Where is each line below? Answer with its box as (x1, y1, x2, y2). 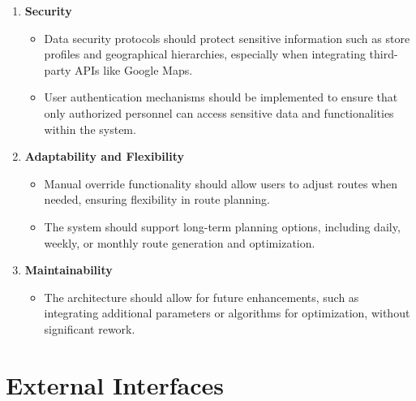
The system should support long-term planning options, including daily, (44, 218, 401, 235)
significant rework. (44, 320, 135, 337)
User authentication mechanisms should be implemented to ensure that (44, 88, 398, 106)
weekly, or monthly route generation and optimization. (44, 234, 315, 251)
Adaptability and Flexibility (24, 148, 185, 165)
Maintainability (24, 261, 113, 278)
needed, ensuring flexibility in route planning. (44, 191, 270, 208)
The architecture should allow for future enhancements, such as (44, 288, 359, 305)
